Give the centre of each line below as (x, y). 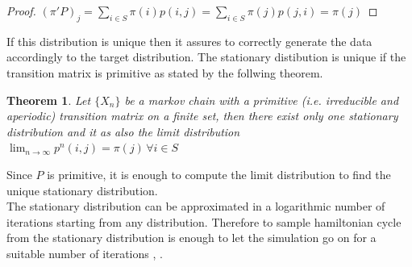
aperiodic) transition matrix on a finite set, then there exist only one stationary (202, 116)
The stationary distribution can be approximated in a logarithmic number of (196, 206)
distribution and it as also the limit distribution (123, 131)
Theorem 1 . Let (49, 100)
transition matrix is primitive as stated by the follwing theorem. (165, 72)
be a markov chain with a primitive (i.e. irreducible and (262, 100)
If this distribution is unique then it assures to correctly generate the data (189, 41)
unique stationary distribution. (82, 190)
